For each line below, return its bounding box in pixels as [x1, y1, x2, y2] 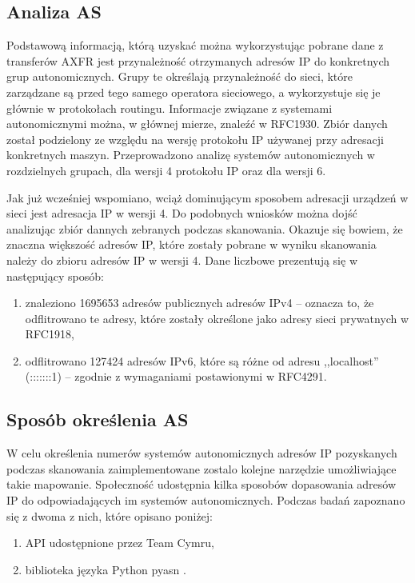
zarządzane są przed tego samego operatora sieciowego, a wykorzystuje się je [6, 83, 381, 100]
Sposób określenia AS [6, 407, 189, 432]
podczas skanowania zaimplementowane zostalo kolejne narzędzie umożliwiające [6, 460, 397, 477]
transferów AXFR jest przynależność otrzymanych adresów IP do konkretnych [6, 52, 390, 69]
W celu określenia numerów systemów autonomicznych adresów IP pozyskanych [6, 445, 397, 461]
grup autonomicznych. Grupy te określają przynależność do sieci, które [6, 68, 353, 85]
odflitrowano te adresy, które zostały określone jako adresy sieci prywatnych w [25, 309, 409, 326]
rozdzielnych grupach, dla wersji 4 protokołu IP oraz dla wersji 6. [6, 162, 326, 178]
